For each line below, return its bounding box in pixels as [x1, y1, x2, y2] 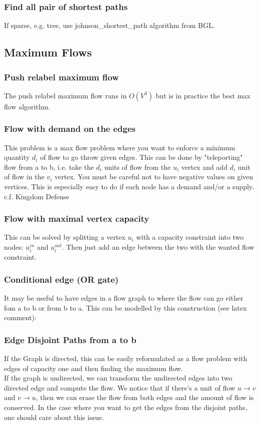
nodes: [4, 242, 23, 252]
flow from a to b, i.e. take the [4, 161, 94, 172]
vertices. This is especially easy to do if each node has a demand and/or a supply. [4, 181, 254, 191]
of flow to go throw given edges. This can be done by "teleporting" [40, 152, 243, 162]
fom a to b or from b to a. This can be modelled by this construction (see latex [4, 302, 247, 313]
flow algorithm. [4, 101, 50, 111]
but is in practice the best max [155, 90, 250, 100]
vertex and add [181, 161, 227, 172]
